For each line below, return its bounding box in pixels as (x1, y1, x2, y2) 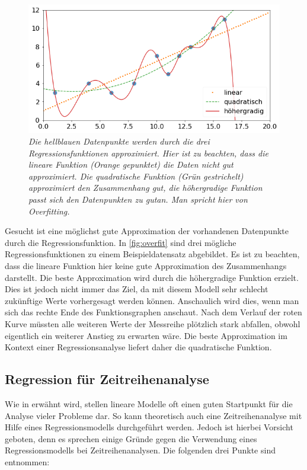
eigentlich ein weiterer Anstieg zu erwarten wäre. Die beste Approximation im (5, 329, 287, 341)
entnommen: (5, 455, 50, 468)
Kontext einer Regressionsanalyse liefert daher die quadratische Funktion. (5, 341, 272, 353)
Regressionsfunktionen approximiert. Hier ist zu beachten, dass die (28, 146, 268, 159)
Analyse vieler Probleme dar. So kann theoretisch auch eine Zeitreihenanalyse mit (5, 409, 302, 421)
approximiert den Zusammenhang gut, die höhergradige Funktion (28, 181, 263, 194)
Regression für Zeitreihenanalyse (5, 370, 209, 388)
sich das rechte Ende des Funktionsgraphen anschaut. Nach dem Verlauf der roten (5, 306, 302, 318)
